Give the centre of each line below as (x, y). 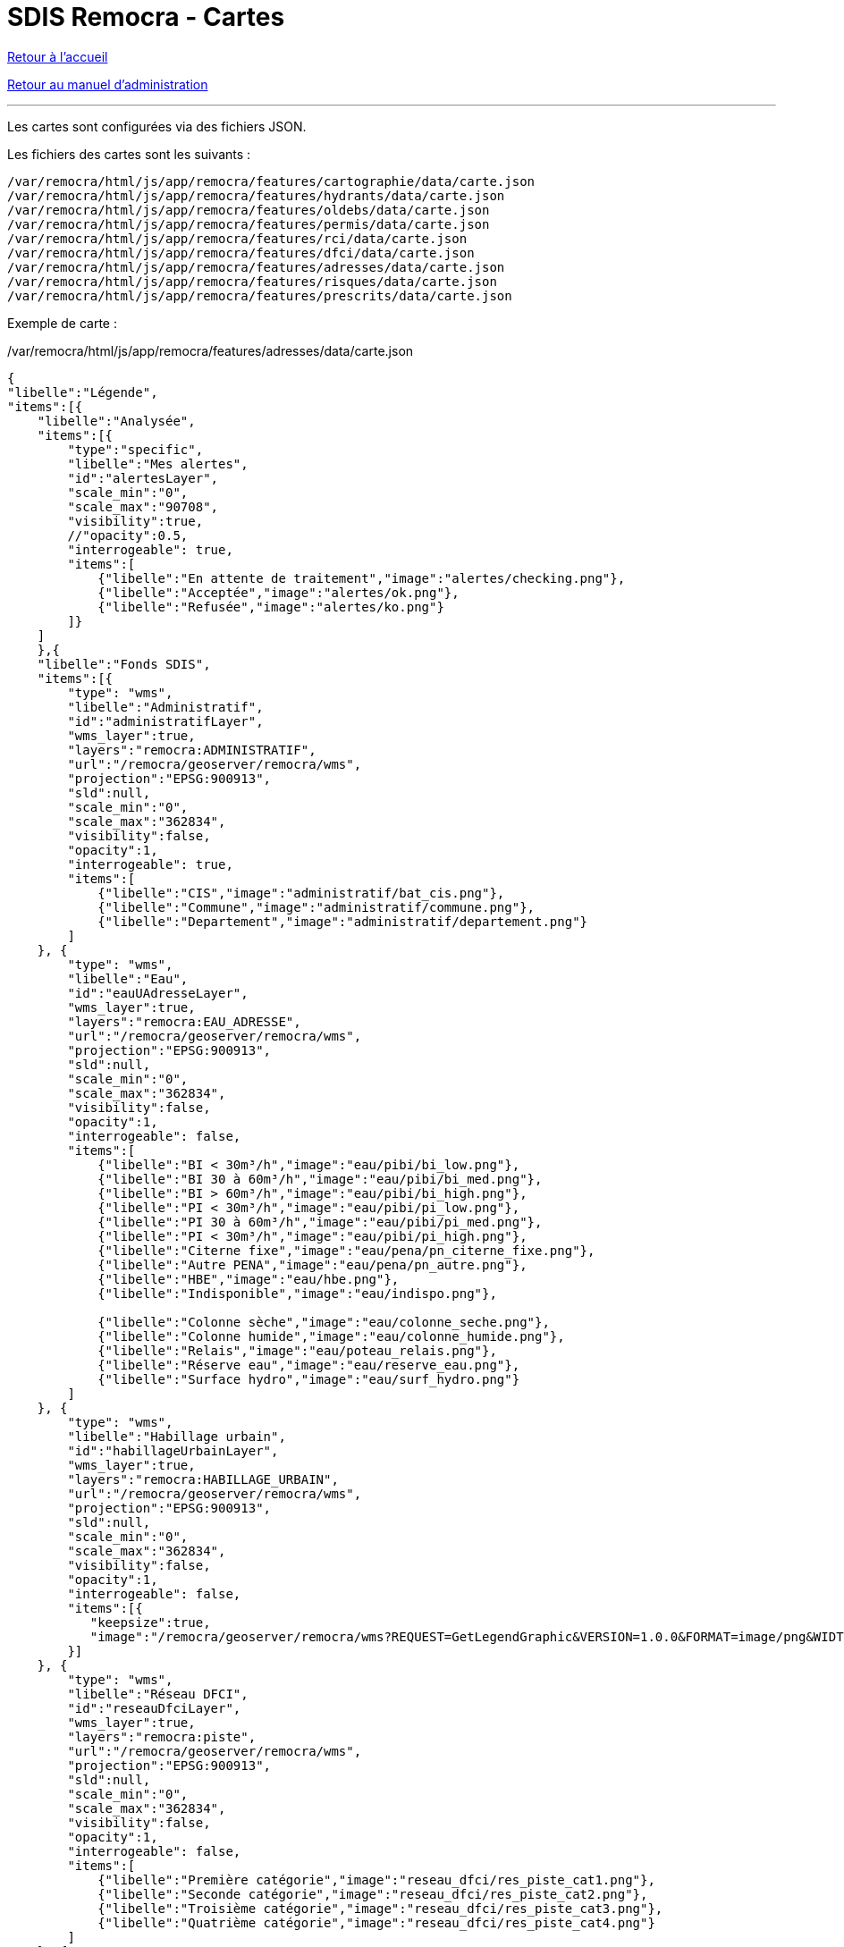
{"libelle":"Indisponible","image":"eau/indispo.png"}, (297, 1293)
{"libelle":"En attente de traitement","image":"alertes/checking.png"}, (362, 578)
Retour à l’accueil (58, 56)
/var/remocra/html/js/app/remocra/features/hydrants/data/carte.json (256, 195)
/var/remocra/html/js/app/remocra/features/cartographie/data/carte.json (271, 181)
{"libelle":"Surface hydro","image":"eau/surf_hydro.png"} (309, 1379)
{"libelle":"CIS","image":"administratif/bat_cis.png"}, (301, 893)
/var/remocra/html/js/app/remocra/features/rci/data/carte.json (237, 238)
